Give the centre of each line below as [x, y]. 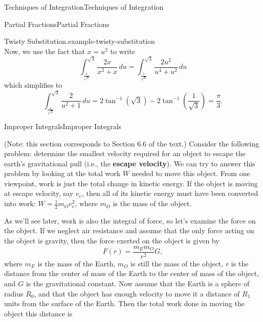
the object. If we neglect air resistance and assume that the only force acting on [129, 230]
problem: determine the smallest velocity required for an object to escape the [125, 153]
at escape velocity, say [39, 193]
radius [14, 293]
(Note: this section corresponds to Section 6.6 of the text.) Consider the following [132, 143]
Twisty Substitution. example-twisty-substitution [80, 41]
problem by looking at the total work [62, 173]
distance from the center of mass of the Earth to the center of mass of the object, [132, 273]
